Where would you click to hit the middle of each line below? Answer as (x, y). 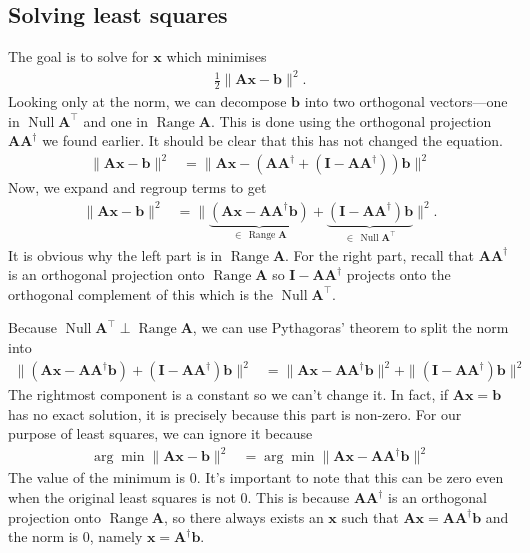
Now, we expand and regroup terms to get (137, 187)
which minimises (216, 56)
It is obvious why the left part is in (115, 254)
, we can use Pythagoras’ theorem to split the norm (350, 327)
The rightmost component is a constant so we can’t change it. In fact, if (228, 394)
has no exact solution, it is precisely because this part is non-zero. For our (235, 413)
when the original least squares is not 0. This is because (179, 497)
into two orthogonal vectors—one (406, 101)
